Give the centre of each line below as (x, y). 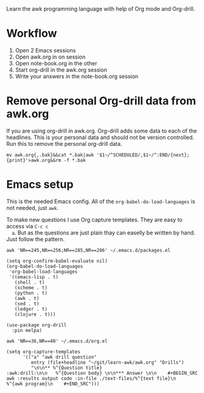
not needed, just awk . (33, 207)
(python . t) (31, 293)
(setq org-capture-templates (43, 352)
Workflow (32, 34)
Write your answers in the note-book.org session (77, 76)
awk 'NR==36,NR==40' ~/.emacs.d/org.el (57, 341)
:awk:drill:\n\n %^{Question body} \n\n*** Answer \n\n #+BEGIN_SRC (102, 373)
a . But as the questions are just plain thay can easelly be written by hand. (104, 233)
